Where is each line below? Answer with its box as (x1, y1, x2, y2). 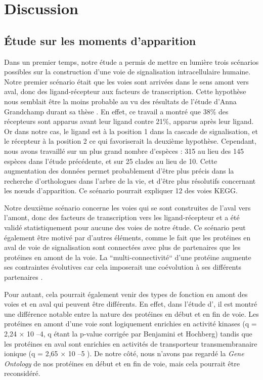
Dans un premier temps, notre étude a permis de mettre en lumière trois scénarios (4, 56, 259, 67)
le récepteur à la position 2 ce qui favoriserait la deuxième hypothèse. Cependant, (4, 136, 256, 146)
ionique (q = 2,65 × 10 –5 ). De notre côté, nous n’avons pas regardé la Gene (4, 348, 244, 359)
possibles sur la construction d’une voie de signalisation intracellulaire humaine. (4, 66, 251, 77)
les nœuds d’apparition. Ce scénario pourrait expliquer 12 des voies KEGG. (4, 185, 238, 196)
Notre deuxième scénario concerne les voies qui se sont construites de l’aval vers (4, 202, 251, 213)
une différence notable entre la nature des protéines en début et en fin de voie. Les (4, 308, 259, 319)
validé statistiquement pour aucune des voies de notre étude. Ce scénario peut (4, 222, 246, 233)
